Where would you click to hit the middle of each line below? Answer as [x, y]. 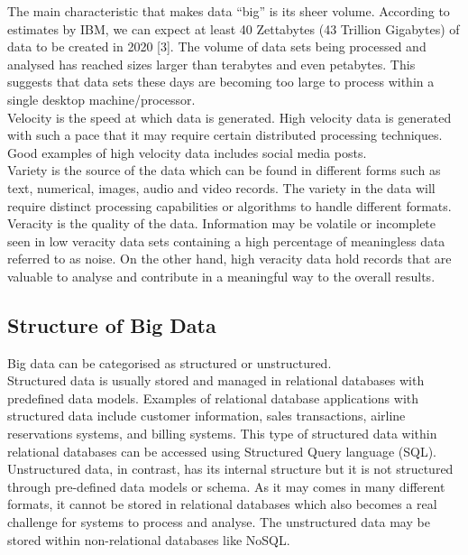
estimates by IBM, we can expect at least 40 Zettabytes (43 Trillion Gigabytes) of [234, 28]
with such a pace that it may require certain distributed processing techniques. [225, 135]
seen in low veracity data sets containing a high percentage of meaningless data [226, 240]
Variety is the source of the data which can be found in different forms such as [224, 170]
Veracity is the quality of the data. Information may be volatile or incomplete [222, 223]
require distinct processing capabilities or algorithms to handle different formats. [229, 205]
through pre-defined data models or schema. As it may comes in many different [226, 486]
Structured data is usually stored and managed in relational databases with [216, 380]
